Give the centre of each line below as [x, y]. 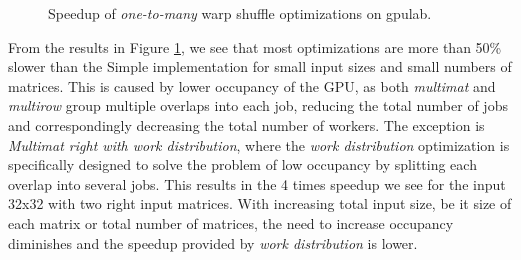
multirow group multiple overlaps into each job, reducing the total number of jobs [258, 105]
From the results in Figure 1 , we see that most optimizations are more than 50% [255, 46]
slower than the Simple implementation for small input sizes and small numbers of [260, 66]
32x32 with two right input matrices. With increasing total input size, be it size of [260, 203]
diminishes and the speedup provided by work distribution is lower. [213, 242]
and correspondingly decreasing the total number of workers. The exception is [246, 124]
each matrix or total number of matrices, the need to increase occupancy [231, 222]
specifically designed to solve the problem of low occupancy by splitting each [242, 164]
